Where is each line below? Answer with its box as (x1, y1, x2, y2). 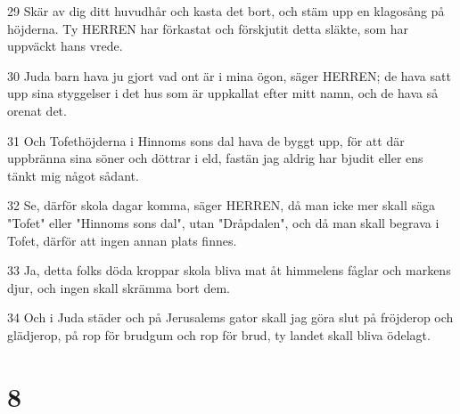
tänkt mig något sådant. (7, 166, 139, 184)
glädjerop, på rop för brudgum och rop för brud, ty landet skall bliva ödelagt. (7, 325, 431, 344)
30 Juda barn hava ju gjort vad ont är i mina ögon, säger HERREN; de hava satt (7, 66, 451, 85)
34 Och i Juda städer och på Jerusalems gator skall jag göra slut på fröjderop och (7, 308, 454, 327)
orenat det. (7, 101, 67, 119)
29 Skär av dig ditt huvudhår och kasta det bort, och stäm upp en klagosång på (7, 2, 445, 20)
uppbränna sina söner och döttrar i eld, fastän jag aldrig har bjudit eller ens (7, 149, 423, 167)
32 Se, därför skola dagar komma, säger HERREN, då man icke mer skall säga (7, 196, 435, 215)
